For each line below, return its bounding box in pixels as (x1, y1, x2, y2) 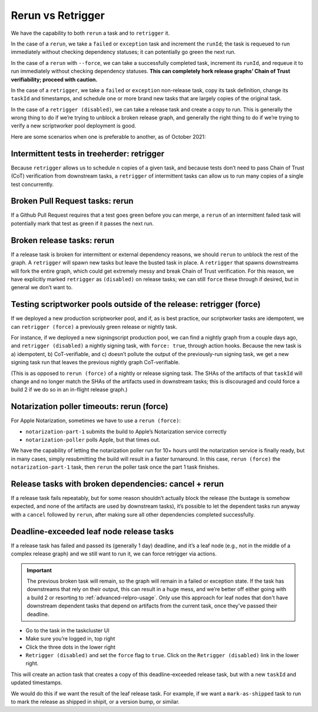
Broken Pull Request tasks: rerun (11, 196, 134, 206)
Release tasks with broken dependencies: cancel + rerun (11, 479, 224, 489)
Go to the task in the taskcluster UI (25, 626, 110, 634)
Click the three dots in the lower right (25, 644, 116, 651)
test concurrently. (11, 181, 54, 188)
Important (26, 567, 52, 574)
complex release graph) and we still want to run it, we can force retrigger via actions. (11, 550, 217, 557)
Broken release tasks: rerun (11, 235, 115, 245)
